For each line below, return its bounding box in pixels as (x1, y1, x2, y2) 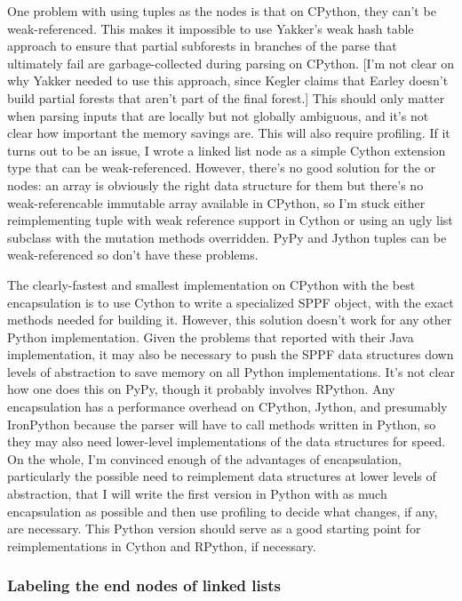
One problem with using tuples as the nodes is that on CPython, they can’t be (7, 2, 436, 20)
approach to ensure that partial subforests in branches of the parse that (7, 36, 397, 55)
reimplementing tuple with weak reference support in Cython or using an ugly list (7, 211, 453, 229)
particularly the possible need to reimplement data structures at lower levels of (7, 467, 436, 485)
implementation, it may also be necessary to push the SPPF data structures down (7, 345, 454, 364)
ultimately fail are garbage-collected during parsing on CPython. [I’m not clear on (7, 53, 454, 72)
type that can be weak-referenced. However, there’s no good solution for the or (7, 158, 436, 177)
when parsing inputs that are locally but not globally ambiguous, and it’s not (7, 106, 429, 124)
